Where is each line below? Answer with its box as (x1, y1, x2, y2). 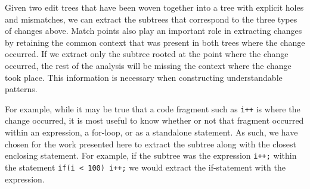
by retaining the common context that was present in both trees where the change (5, 36, 305, 48)
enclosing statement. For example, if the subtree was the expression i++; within (5, 149, 297, 162)
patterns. (5, 83, 38, 95)
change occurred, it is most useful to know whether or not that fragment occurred (5, 114, 304, 127)
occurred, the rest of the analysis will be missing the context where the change (5, 59, 292, 71)
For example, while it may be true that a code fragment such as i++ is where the (5, 102, 300, 115)
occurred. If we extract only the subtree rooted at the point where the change (5, 48, 289, 60)
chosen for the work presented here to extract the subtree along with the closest (5, 137, 297, 150)
